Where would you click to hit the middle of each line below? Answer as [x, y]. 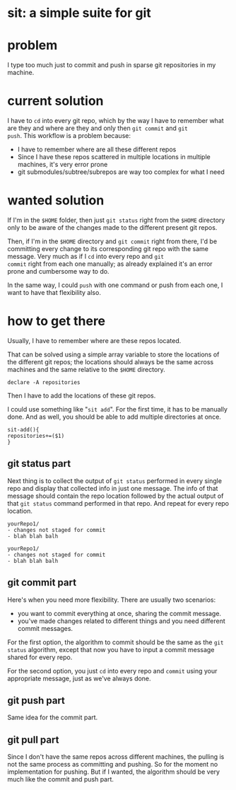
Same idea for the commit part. [53, 718]
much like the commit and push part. [61, 779]
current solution [55, 101]
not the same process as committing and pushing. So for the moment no [113, 765]
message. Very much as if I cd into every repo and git [86, 256]
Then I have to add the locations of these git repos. [82, 395]
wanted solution [56, 201]
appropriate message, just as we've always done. [79, 678]
